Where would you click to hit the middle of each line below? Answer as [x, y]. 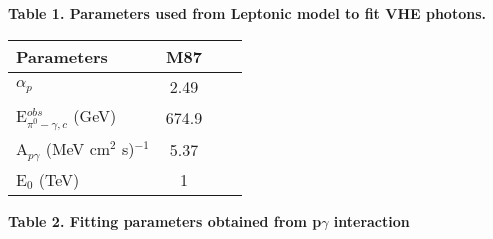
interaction [371, 220]
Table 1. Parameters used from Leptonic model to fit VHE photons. [247, 13]
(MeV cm [78, 148]
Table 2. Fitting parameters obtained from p [165, 220]
